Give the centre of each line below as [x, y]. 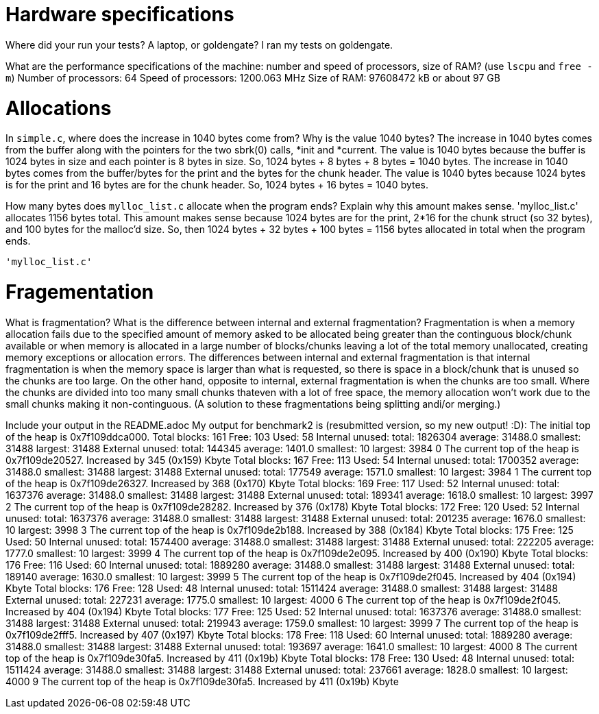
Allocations [59, 108]
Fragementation [80, 292]
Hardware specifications [120, 14]
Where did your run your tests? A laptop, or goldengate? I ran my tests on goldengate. [199, 45]
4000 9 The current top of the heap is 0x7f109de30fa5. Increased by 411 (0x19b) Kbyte [202, 681]
